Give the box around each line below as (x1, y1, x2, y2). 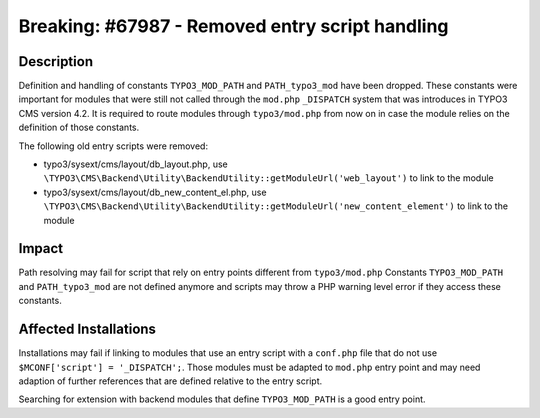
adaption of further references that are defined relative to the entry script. (18, 375, 323, 387)
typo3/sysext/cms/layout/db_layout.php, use (43, 158, 229, 170)
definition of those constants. (18, 121, 140, 134)
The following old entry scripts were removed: (18, 140, 209, 152)
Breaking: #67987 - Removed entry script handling (18, 15, 449, 37)
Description (18, 53, 94, 70)
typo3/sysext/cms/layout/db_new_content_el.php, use (43, 186, 267, 198)
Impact (18, 240, 64, 257)
